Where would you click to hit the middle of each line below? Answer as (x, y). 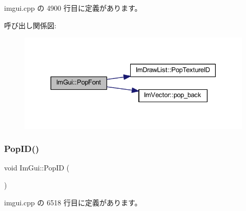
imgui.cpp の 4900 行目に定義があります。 (73, 8)
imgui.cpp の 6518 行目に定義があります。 (73, 202)
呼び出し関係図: (30, 25)
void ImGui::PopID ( (37, 168)
